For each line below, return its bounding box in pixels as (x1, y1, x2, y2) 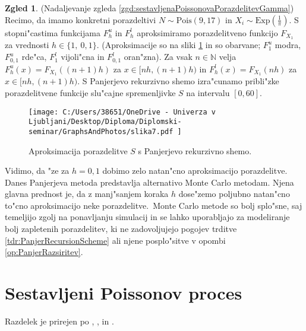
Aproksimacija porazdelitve (29, 144, 128, 157)
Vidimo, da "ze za (5, 164, 70, 177)
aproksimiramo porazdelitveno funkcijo (137, 26, 278, 39)
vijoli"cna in (61, 50, 105, 63)
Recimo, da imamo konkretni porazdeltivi (5, 13, 156, 26)
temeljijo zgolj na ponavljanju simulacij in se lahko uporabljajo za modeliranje (5, 211, 290, 223)
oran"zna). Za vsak (124, 50, 193, 63)
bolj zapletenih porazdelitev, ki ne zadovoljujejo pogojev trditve (5, 222, 237, 235)
